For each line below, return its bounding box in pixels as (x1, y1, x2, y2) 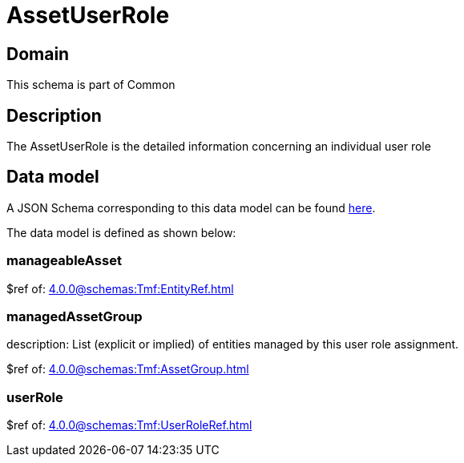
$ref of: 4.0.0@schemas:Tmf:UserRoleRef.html (6, 418, 252, 433)
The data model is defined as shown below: (6, 225, 236, 240)
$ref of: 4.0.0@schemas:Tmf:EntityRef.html (6, 281, 234, 296)
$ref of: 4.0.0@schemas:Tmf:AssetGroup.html (6, 362, 249, 376)
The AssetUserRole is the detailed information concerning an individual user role (6, 139, 431, 154)
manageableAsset (6, 252, 122, 269)
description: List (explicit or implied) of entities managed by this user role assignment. (6, 337, 459, 352)
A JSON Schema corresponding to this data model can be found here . (6, 200, 376, 215)
